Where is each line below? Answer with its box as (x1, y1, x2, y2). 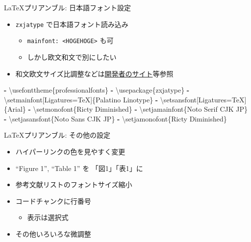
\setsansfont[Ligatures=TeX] (160, 94, 247, 104)
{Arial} (4, 104, 26, 114)
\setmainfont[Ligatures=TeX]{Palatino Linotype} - (4, 94, 158, 104)
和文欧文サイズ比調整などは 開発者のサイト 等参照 (15, 68, 174, 78)
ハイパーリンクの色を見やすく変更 (15, 146, 125, 157)
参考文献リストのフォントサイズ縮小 (15, 179, 132, 190)
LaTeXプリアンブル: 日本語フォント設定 (4, 2, 131, 12)
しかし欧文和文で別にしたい (27, 51, 117, 62)
